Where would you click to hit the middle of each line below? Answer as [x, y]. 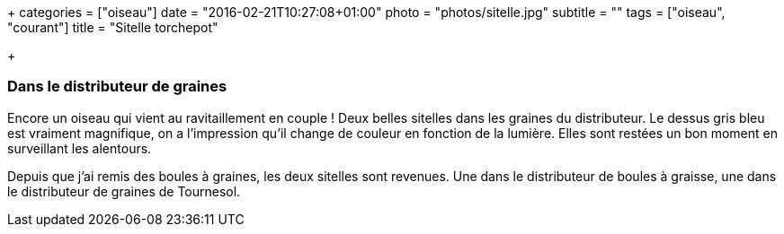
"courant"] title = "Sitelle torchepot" [113, 27]
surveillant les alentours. [80, 148]
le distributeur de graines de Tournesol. [124, 191]
